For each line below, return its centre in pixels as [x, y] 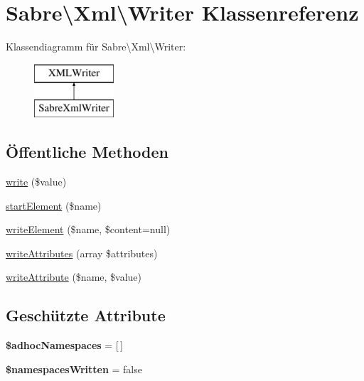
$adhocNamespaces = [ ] [64, 345]
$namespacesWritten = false [74, 369]
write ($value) [36, 182]
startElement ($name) [54, 205]
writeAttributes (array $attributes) [82, 253]
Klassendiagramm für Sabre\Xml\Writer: [96, 47]
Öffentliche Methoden [87, 152]
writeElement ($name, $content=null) [88, 229]
